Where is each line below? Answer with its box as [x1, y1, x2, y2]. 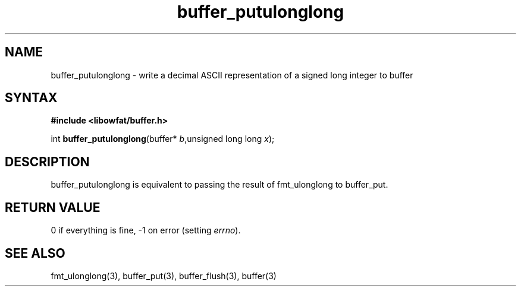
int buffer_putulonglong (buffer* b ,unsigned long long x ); [51, 134, 275, 144]
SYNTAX [5, 90, 58, 106]
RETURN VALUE [5, 200, 101, 215]
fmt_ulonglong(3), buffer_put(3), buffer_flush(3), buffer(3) [51, 270, 277, 281]
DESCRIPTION [5, 154, 90, 169]
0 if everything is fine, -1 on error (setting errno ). [51, 225, 241, 236]
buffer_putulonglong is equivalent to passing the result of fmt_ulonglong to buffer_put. [51, 179, 388, 190]
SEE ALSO [5, 245, 65, 261]
